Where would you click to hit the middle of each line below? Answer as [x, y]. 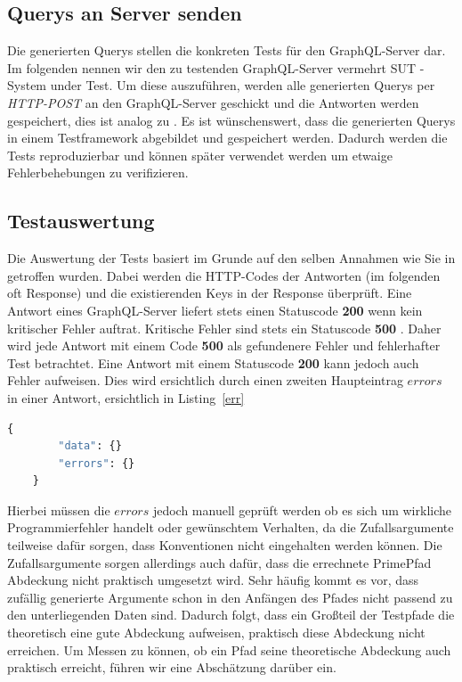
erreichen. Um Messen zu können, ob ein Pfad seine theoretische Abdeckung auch [229, 649]
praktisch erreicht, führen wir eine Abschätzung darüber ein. [172, 667]
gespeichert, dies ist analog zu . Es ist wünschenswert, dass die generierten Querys [231, 120]
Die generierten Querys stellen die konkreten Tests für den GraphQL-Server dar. [227, 50]
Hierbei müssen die [59, 509]
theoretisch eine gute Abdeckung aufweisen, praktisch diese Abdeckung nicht [216, 633]
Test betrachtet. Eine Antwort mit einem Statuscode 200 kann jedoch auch [213, 362]
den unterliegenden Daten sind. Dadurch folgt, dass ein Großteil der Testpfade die [231, 615]
